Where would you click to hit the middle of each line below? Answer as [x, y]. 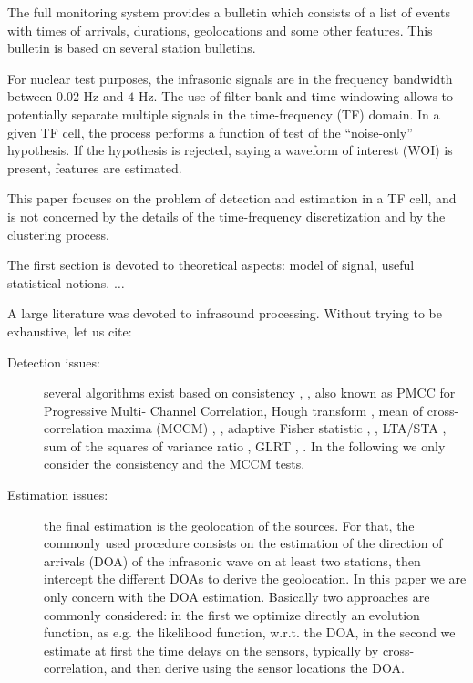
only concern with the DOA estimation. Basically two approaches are [237, 597]
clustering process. [58, 234]
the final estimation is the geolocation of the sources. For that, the [229, 525]
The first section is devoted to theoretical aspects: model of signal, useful [211, 265]
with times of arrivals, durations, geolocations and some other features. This [220, 30]
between [30, 96]
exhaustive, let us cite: [70, 331]
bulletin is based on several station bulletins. [132, 48]
